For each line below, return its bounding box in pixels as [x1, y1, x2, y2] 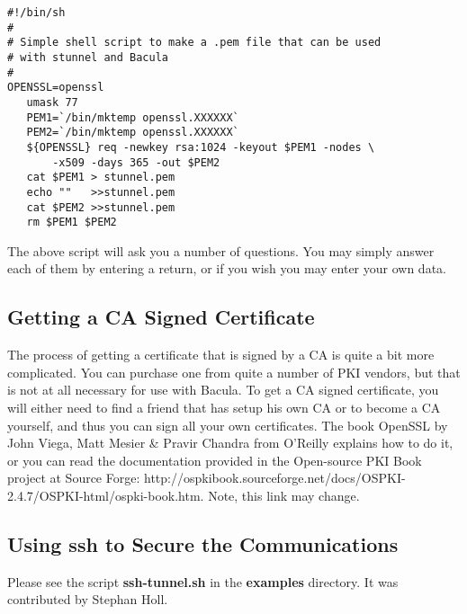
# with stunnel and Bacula [7, 50, 168, 64]
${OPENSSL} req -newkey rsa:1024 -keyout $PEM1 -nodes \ [26, 140, 375, 154]
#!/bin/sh [7, 6, 66, 19]
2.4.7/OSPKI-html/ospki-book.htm [7, 485, 201, 504]
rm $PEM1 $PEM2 [26, 216, 117, 229]
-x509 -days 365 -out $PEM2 [52, 156, 220, 169]
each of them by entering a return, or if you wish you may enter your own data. [7, 259, 446, 278]
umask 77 [26, 95, 78, 109]
